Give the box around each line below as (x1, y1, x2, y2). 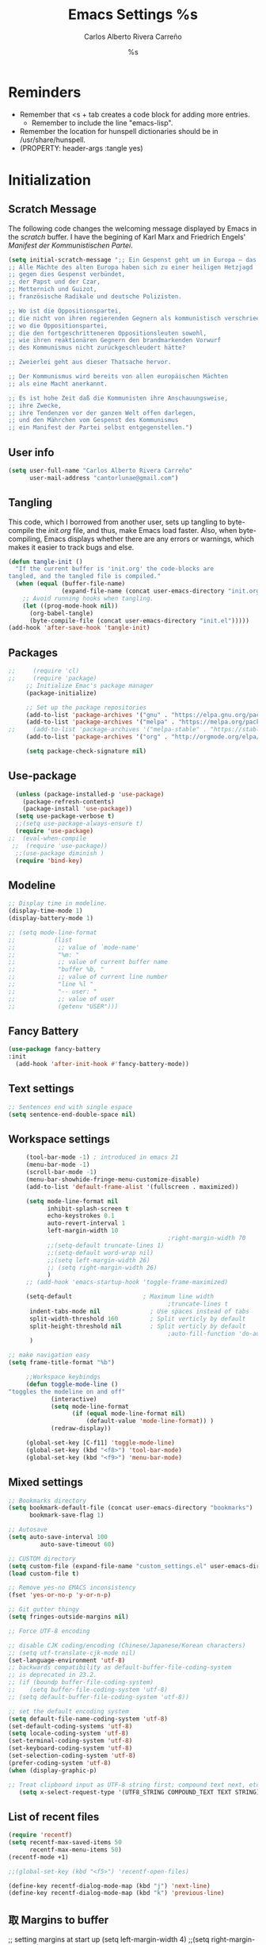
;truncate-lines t (167, 1300, 228, 1308)
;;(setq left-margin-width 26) (47, 1256, 150, 1264)
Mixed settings (8, 1475, 83, 1489)
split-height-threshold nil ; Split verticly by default (28, 1322, 246, 1330)
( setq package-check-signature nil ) (25, 747, 147, 755)
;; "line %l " (8, 980, 93, 988)
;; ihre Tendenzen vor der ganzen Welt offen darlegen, (8, 409, 196, 417)
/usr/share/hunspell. (19, 135, 85, 144)
